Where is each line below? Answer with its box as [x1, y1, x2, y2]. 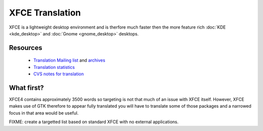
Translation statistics [33, 64, 75, 70]
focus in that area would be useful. [9, 110, 79, 116]
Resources [9, 44, 42, 52]
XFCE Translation [9, 7, 81, 18]
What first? [9, 83, 44, 92]
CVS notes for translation [33, 71, 84, 77]
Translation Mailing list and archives [33, 57, 106, 63]
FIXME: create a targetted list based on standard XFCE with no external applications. [9, 119, 179, 125]
